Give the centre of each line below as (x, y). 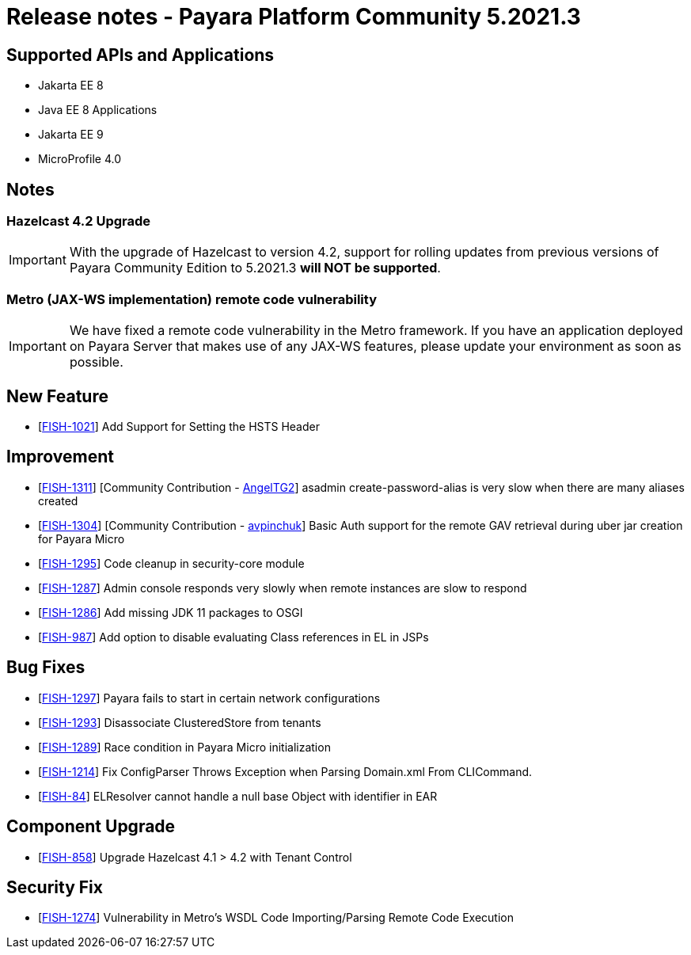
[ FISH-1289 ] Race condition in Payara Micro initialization (184, 747)
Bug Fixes (46, 668)
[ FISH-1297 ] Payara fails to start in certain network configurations (209, 698)
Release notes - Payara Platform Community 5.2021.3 (294, 17)
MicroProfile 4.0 (80, 159)
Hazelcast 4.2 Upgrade (79, 221)
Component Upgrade (91, 827)
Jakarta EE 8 (71, 86)
